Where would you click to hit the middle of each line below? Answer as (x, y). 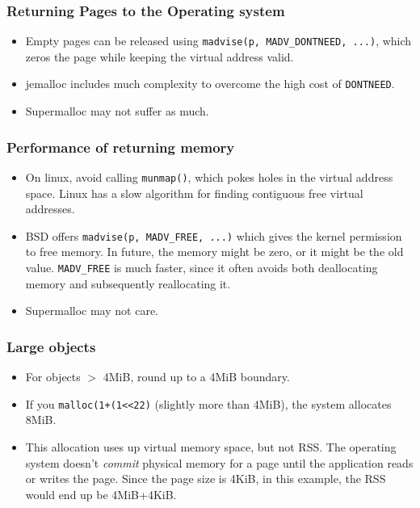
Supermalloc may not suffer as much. (117, 111)
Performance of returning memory (121, 147)
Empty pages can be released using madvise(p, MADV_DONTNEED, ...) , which (218, 41)
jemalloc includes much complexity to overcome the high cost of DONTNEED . (210, 84)
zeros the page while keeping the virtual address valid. (160, 56)
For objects (53, 377)
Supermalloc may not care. (92, 311)
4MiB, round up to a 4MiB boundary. (196, 377)
